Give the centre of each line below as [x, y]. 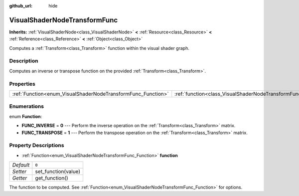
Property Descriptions [37, 146]
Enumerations [27, 106]
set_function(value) [58, 172]
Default [21, 165]
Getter [20, 178]
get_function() [52, 178]
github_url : [21, 6]
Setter [19, 172]
